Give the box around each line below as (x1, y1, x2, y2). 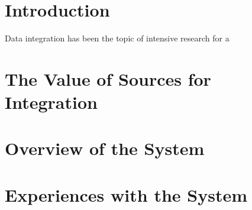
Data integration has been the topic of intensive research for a (5, 32, 230, 44)
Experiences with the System (5, 182, 247, 206)
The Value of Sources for (5, 66, 211, 91)
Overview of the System (5, 136, 205, 160)
